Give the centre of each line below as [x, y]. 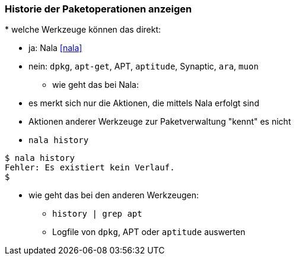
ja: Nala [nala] [55, 48]
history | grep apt [97, 214]
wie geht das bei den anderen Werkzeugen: [114, 195]
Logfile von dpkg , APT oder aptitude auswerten [149, 232]
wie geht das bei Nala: [96, 85]
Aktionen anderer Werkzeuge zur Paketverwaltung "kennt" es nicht [160, 122]
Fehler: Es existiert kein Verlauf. [90, 168]
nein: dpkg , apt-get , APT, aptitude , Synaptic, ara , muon [144, 66]
